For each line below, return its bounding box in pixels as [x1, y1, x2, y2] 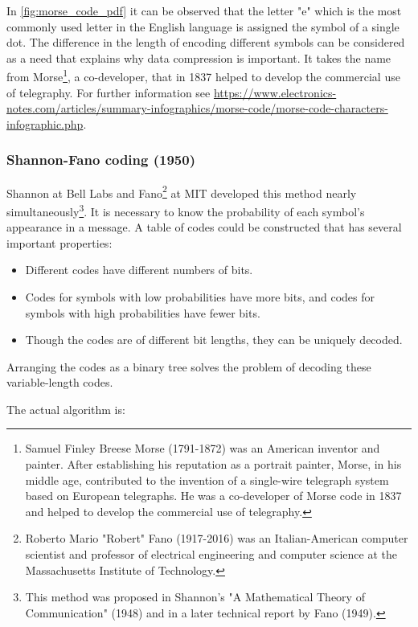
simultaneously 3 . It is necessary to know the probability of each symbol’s [6, 200, 365, 219]
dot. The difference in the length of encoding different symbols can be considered [6, 34, 405, 51]
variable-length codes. [6, 374, 113, 391]
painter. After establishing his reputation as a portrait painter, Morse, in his [25, 456, 402, 473]
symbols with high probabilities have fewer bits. [25, 304, 260, 321]
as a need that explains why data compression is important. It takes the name [6, 49, 391, 66]
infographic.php [6, 115, 84, 132]
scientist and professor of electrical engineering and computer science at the [25, 546, 397, 563]
